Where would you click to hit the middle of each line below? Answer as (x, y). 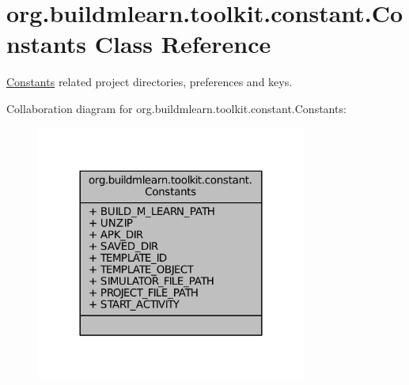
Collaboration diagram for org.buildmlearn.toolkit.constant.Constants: (176, 108)
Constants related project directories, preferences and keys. (150, 82)
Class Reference (183, 44)
